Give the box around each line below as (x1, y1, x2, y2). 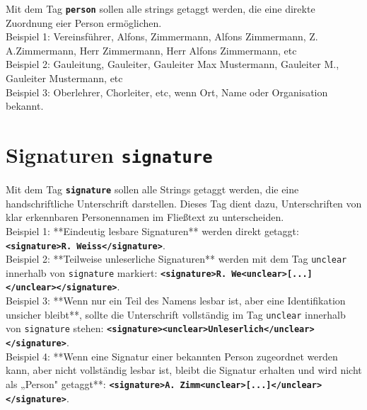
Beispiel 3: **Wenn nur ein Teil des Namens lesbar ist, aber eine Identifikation (6, 293, 346, 308)
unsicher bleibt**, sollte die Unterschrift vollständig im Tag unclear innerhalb (6, 307, 346, 321)
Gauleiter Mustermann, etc (6, 71, 123, 86)
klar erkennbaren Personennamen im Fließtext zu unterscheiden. (6, 210, 284, 224)
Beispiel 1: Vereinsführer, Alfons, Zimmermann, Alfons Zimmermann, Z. (6, 29, 318, 44)
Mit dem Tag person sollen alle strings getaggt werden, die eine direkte (6, 1, 315, 16)
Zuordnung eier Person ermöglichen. (6, 15, 162, 30)
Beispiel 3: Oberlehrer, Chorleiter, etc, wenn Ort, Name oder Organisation (6, 84, 328, 99)
